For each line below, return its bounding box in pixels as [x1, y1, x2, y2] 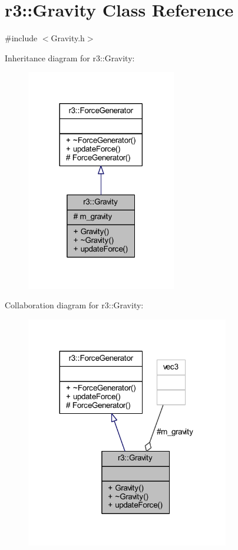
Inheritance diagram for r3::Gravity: [5, 51, 135, 64]
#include [5, 32, 38, 44]
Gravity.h [51, 32, 85, 44]
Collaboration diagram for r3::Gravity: [5, 299, 144, 311]
